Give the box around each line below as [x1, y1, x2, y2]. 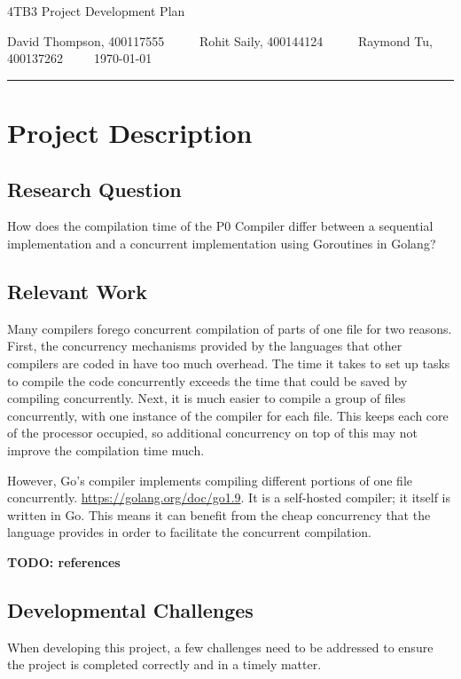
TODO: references [7, 552, 121, 571]
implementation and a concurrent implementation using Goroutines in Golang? [7, 233, 436, 252]
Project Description [7, 114, 253, 150]
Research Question [7, 175, 182, 202]
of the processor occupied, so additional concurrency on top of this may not [7, 423, 418, 442]
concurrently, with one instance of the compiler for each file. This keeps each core [7, 406, 449, 424]
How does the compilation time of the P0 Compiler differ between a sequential [7, 217, 434, 235]
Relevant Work [7, 277, 148, 304]
